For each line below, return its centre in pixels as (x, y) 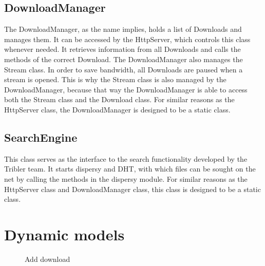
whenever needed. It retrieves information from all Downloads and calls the (122, 49)
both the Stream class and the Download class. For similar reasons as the (119, 99)
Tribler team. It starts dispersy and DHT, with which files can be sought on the (130, 169)
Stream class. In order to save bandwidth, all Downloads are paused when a (124, 69)
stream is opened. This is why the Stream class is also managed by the (115, 79)
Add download (48, 259)
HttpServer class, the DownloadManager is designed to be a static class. (117, 109)
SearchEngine (41, 137)
